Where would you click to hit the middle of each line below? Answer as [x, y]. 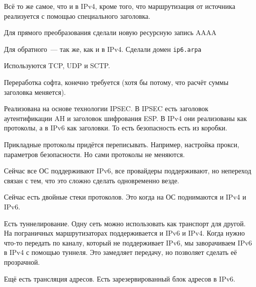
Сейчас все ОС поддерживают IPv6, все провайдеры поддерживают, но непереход [128, 171]
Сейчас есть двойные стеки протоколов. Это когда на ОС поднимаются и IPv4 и [125, 197]
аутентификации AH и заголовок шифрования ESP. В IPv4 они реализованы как [126, 118]
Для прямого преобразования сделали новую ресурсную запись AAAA [110, 32]
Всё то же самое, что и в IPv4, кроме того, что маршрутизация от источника [120, 6]
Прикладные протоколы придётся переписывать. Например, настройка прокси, [122, 144]
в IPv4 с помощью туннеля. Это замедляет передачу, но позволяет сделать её [121, 252]
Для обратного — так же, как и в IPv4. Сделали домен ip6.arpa [103, 49]
